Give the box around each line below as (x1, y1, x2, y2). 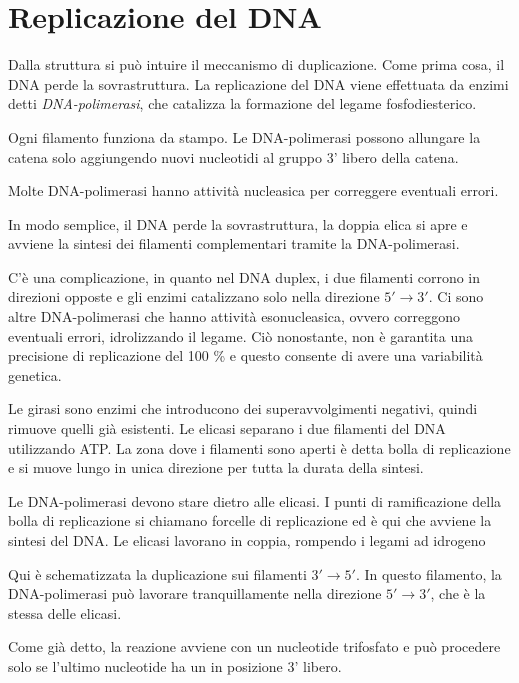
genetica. (8, 364, 62, 385)
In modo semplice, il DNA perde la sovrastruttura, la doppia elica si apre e (8, 213, 468, 234)
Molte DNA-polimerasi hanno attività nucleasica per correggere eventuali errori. (8, 180, 499, 201)
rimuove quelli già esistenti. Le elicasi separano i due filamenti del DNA (8, 418, 446, 439)
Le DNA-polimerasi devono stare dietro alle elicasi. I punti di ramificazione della (8, 490, 502, 511)
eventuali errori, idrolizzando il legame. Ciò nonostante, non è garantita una (8, 325, 474, 346)
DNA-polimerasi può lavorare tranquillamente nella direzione (8, 583, 382, 604)
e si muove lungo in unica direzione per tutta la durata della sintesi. (8, 457, 424, 478)
